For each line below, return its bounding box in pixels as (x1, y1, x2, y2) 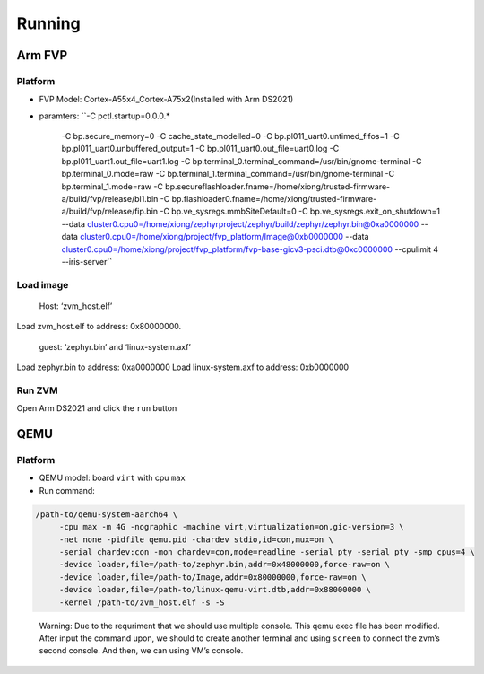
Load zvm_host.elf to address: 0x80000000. (16, 321, 182, 332)
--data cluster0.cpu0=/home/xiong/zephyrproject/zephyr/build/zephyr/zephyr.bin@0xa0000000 (61, 218, 419, 229)
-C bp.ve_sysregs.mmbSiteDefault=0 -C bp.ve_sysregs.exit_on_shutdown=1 (160, 206, 441, 217)
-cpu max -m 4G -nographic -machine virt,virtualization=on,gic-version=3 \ (58, 521, 405, 532)
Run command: (39, 485, 96, 495)
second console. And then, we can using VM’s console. (39, 645, 244, 656)
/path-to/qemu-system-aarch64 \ (35, 509, 178, 520)
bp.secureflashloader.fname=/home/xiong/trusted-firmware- (164, 180, 391, 192)
